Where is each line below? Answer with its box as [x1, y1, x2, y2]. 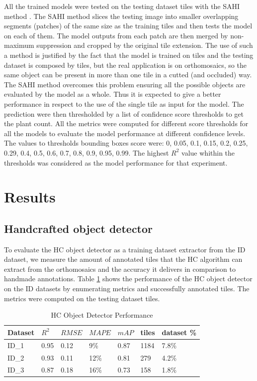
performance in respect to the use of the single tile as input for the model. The [4, 98, 244, 109]
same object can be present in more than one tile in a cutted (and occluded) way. [4, 69, 252, 80]
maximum [4, 40, 34, 50]
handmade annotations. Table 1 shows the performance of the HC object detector [4, 273, 253, 284]
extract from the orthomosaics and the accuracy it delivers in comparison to [4, 263, 236, 274]
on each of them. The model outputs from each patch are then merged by [4, 30, 228, 40]
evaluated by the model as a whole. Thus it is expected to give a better [4, 89, 221, 99]
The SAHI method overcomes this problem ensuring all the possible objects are [4, 79, 246, 89]
